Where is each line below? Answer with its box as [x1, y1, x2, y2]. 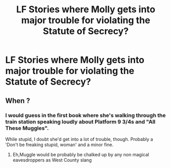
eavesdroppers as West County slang [12, 157, 92, 163]
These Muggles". [5, 124, 49, 132]
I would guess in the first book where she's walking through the [5, 112, 166, 119]
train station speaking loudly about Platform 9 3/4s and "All [5, 118, 156, 125]
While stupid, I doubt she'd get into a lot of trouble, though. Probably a [5, 136, 153, 142]
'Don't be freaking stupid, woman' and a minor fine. [5, 141, 114, 148]
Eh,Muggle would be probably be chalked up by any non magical [12, 151, 150, 157]
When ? [5, 96, 31, 105]
